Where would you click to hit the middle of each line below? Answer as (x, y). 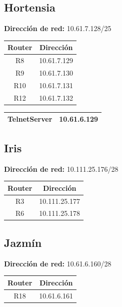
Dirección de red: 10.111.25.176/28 (61, 169)
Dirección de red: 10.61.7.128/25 (58, 28)
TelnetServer (30, 119)
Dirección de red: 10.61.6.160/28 (58, 263)
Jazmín (23, 242)
